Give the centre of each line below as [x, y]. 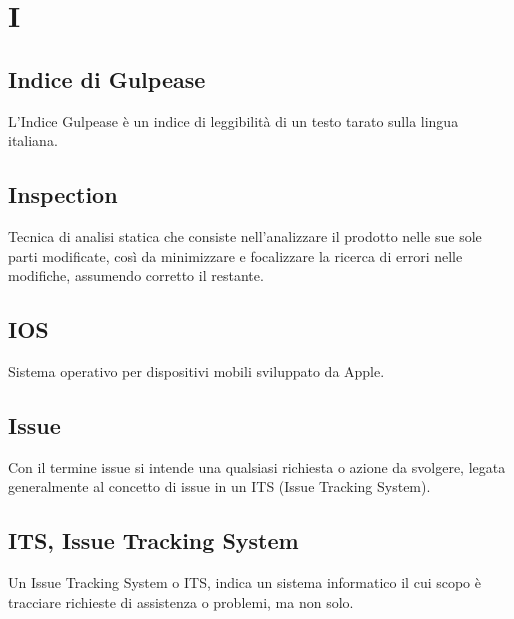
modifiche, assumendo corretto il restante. [136, 275]
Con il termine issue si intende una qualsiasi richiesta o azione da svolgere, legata [257, 466]
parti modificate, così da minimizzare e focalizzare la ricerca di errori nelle [235, 255]
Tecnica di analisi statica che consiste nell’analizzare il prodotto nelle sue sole [245, 235]
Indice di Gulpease [107, 78]
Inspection [63, 194]
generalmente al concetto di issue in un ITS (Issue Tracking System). [219, 486]
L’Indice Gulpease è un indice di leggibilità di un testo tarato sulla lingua [233, 120]
